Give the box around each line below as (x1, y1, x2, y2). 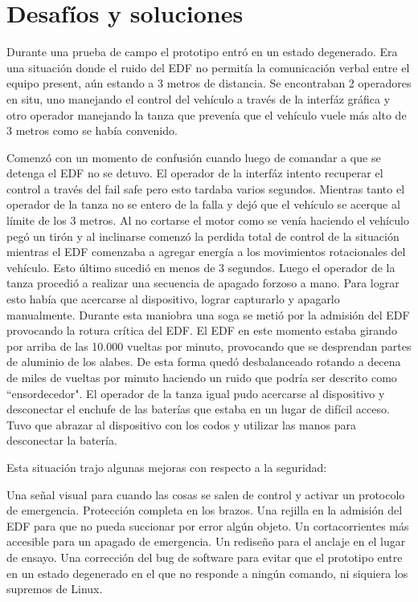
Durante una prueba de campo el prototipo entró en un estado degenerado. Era (6, 43, 398, 60)
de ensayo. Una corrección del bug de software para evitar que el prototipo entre (6, 548, 403, 565)
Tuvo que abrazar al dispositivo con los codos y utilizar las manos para (6, 416, 357, 433)
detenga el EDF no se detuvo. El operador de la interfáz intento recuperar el (6, 165, 383, 181)
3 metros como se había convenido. (6, 122, 178, 139)
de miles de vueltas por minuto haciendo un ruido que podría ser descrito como (6, 369, 397, 385)
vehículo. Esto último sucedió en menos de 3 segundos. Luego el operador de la (6, 258, 395, 275)
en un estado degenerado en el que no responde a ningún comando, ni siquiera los (6, 564, 408, 581)
